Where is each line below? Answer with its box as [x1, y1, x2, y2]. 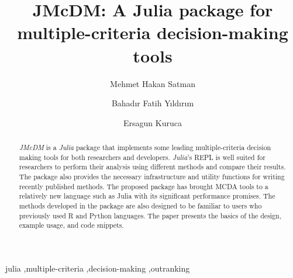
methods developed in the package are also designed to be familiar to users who [19, 201, 262, 211]
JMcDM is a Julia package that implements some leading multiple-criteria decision [19, 143, 271, 152]
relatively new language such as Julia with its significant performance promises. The [19, 191, 275, 201]
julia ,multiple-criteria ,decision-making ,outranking [5, 262, 190, 274]
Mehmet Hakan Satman [110, 77, 195, 89]
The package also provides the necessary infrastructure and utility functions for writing [19, 172, 285, 182]
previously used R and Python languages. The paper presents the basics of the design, [19, 210, 281, 220]
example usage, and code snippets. [19, 220, 124, 230]
